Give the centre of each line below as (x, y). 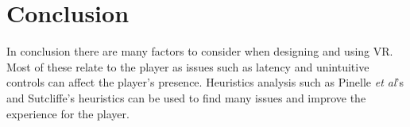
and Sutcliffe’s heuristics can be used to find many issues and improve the (186, 97)
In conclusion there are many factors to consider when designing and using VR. (200, 51)
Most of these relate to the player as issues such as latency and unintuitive (188, 66)
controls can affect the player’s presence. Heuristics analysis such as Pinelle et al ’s (205, 82)
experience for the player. (68, 113)
